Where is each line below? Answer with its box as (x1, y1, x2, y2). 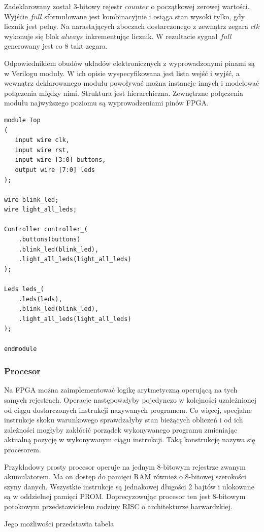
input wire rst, (15, 146, 70, 154)
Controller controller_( (4, 226, 88, 233)
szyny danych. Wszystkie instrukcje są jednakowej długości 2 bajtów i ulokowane (4, 481, 254, 491)
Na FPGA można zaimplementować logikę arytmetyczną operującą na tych (4, 384, 238, 395)
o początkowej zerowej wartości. (151, 1, 250, 11)
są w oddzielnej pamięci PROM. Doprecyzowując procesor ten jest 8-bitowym (4, 491, 246, 502)
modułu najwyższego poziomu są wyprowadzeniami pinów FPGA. (4, 97, 209, 108)
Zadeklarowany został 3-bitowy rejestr (4, 1, 122, 11)
